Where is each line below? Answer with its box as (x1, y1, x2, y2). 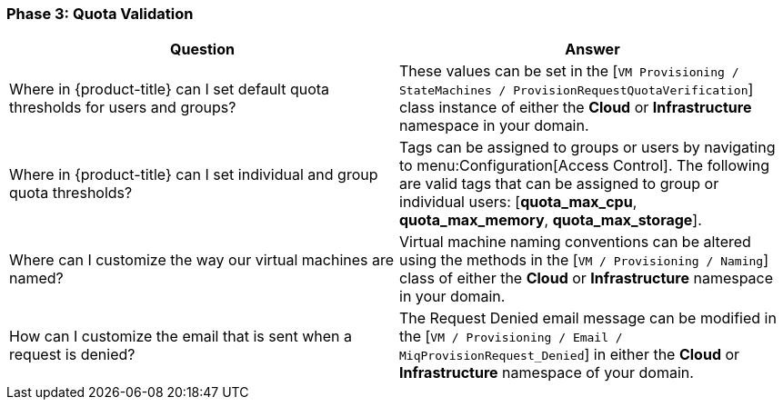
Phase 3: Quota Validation (6, 5, 194, 23)
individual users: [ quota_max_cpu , (399, 193, 637, 212)
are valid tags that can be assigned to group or (399, 174, 719, 194)
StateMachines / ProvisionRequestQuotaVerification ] (399, 80, 754, 99)
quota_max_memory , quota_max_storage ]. (399, 211, 702, 230)
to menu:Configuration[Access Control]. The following (399, 156, 769, 175)
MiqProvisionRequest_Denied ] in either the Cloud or (399, 345, 740, 364)
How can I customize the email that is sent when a (9, 327, 352, 346)
